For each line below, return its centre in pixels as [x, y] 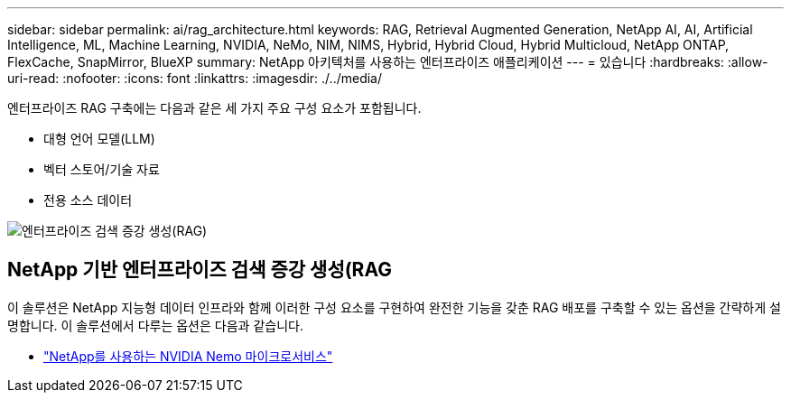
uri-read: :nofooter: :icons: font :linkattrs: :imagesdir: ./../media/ [195, 78]
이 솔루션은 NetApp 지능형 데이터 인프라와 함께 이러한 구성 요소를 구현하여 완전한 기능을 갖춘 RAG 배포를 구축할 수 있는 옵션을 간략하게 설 [394, 307]
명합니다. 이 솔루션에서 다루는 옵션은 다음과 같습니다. [155, 325]
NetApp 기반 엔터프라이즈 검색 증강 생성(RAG [200, 270]
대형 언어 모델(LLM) [99, 139]
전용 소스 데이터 [88, 200]
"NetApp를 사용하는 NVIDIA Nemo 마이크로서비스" [188, 356]
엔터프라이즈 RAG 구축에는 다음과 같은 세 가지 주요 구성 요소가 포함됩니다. [214, 108]
